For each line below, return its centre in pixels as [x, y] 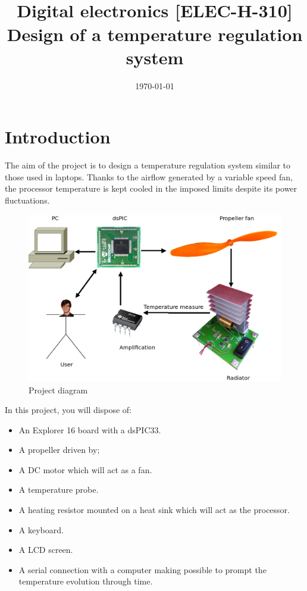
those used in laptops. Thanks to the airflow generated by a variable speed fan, [149, 176]
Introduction [58, 137]
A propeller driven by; [59, 450]
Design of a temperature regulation [155, 34]
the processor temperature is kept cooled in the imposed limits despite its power [151, 188]
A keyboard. [41, 529]
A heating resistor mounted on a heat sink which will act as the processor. [154, 510]
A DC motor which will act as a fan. [85, 469]
